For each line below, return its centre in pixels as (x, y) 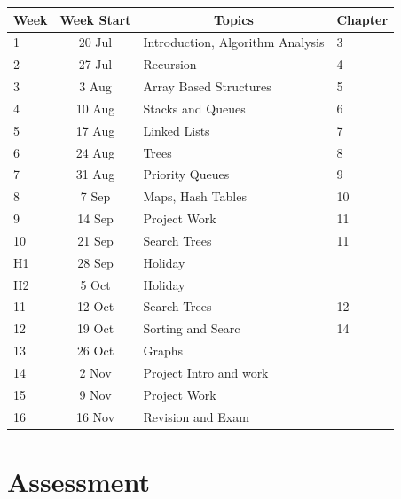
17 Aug (95, 130)
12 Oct (95, 306)
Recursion (170, 64)
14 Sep (95, 218)
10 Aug (95, 108)
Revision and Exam (196, 416)
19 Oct (95, 328)
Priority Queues (186, 174)
